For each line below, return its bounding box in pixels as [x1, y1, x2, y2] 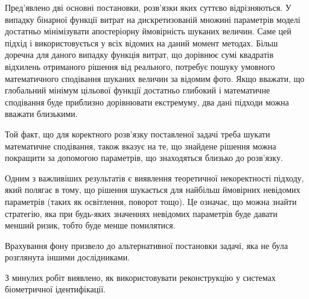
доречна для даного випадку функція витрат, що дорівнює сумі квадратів [5, 48, 274, 61]
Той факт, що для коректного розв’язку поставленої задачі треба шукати [5, 127, 270, 140]
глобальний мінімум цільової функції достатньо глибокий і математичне [5, 84, 270, 96]
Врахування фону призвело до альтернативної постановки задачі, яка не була [5, 239, 288, 251]
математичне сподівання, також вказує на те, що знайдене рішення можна [5, 139, 276, 152]
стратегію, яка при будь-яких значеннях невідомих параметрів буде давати [5, 207, 278, 219]
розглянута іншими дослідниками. [5, 251, 130, 263]
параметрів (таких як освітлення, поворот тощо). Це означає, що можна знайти [5, 195, 297, 207]
